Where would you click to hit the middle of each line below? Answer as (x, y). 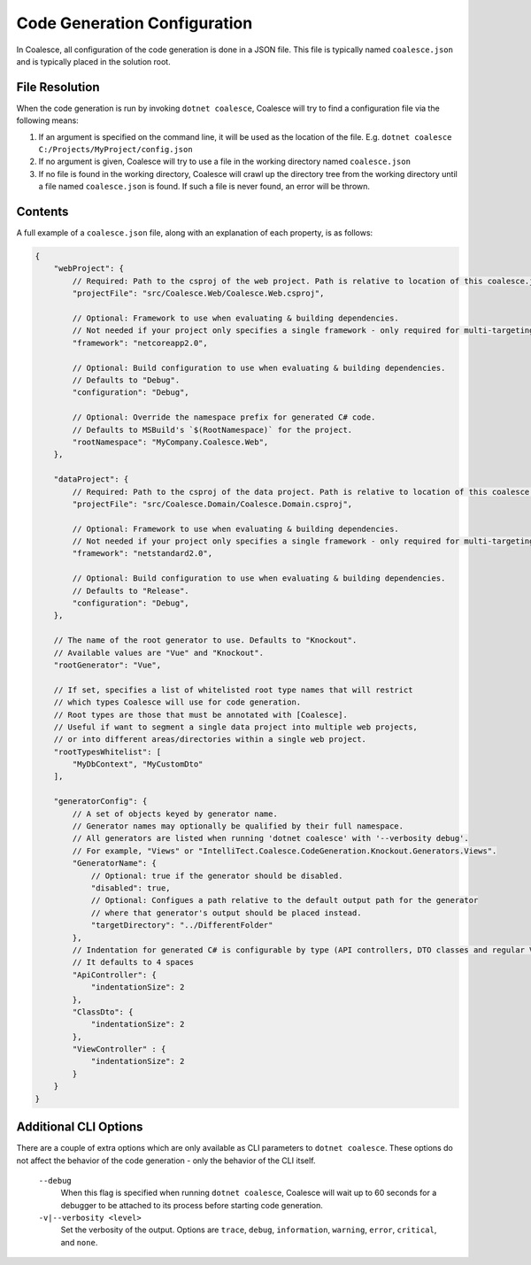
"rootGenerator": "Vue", (108, 665)
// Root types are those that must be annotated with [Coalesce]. (201, 714)
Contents (42, 212)
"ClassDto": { (103, 1012)
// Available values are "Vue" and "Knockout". (159, 652)
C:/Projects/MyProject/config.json (116, 150)
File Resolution (58, 87)
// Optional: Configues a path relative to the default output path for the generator (285, 900)
